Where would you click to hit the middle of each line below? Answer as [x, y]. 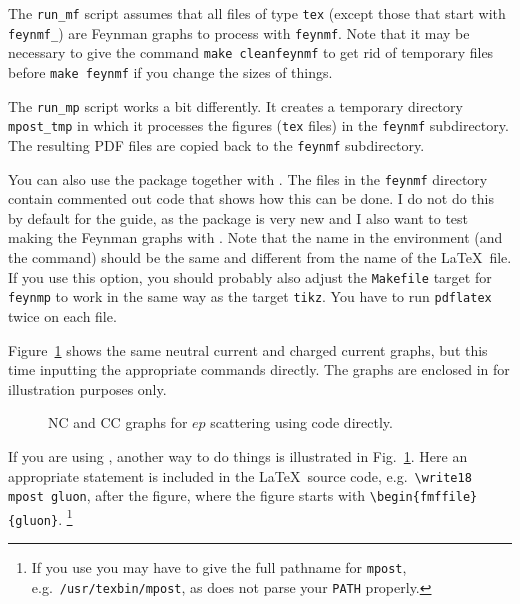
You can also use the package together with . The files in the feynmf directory [248, 178]
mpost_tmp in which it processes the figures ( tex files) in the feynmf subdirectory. [258, 125]
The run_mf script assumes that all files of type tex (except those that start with [257, 13]
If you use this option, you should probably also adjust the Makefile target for [250, 276]
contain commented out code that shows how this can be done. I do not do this [251, 198]
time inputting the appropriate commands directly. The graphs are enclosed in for [259, 369]
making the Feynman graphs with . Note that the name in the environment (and [255, 237]
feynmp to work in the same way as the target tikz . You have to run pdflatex [250, 296]
